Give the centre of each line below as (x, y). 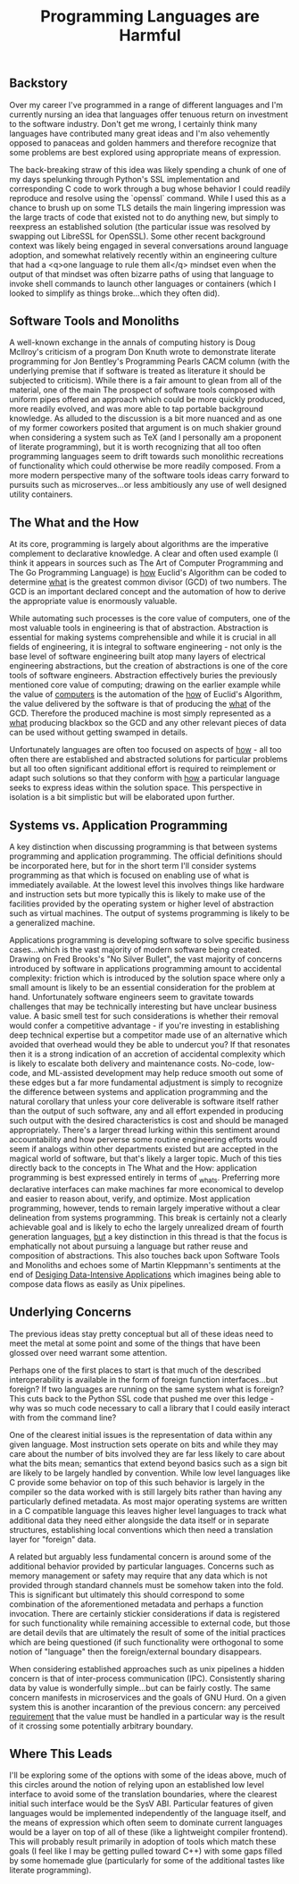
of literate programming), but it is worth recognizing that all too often (135, 447)
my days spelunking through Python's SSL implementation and (125, 179)
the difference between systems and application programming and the (139, 1092)
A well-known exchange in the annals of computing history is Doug (133, 342)
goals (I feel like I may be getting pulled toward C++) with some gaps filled (146, 1851)
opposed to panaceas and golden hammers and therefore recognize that (143, 143)
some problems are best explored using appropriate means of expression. (145, 152)
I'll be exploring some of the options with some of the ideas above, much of (148, 1775)
